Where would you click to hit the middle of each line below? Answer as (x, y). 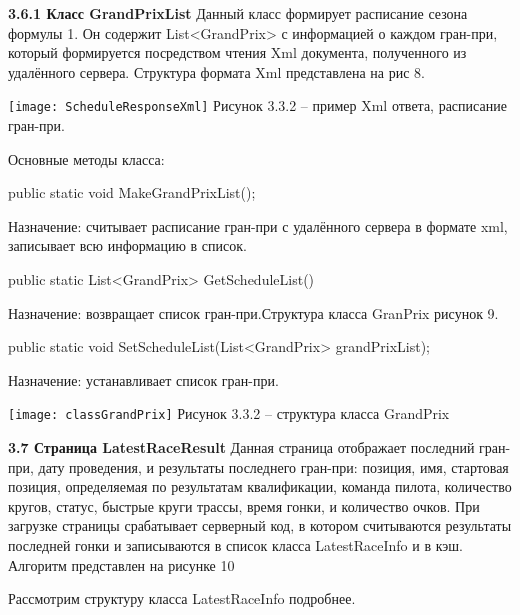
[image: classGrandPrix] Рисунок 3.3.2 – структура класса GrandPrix (229, 413)
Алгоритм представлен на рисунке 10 (121, 564)
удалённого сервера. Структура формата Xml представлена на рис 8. (216, 71)
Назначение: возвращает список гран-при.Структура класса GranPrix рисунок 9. (253, 312)
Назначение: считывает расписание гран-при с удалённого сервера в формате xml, (258, 225)
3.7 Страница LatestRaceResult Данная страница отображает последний (241, 447)
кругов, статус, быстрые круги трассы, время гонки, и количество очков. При (244, 505)
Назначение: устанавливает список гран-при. (143, 379)
